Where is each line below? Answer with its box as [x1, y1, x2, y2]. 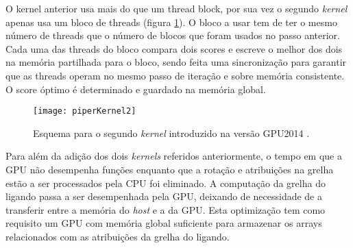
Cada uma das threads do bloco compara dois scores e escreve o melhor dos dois [5, 41, 343, 55]
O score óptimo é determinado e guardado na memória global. [5, 82, 266, 96]
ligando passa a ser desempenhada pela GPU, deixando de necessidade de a [5, 189, 322, 203]
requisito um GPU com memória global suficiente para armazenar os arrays [5, 216, 322, 230]
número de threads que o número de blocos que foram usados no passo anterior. [5, 28, 340, 42]
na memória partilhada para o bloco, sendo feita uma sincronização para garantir [5, 55, 347, 69]
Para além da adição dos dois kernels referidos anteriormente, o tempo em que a [5, 149, 342, 163]
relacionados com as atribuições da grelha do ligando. [5, 229, 230, 243]
